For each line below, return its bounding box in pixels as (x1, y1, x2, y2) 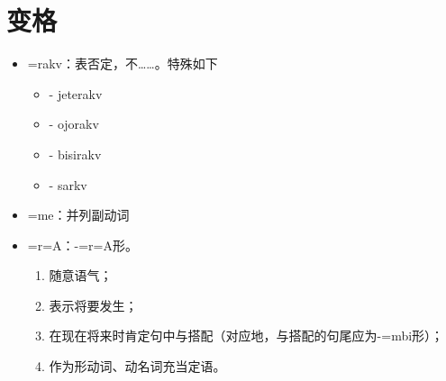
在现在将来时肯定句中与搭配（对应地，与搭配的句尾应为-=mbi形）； (49, 326, 444, 345)
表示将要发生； (49, 295, 138, 314)
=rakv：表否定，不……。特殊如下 (27, 54, 218, 73)
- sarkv (49, 175, 87, 194)
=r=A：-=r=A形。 (27, 235, 139, 254)
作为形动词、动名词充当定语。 (49, 357, 226, 376)
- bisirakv (49, 144, 102, 163)
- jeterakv (49, 84, 103, 103)
